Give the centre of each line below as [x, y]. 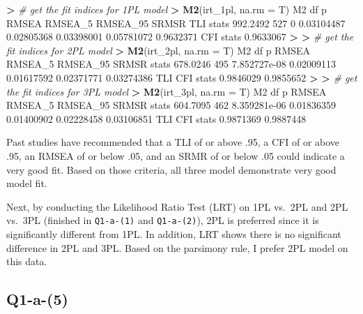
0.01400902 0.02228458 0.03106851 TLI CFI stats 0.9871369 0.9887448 [156, 118]
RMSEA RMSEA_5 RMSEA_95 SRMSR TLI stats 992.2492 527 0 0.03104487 [176, 23]
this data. [27, 261]
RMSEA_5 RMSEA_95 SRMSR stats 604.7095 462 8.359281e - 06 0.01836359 [171, 105]
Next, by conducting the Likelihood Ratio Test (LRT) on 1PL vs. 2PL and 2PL [177, 206]
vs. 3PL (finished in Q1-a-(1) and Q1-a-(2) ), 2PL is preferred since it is [163, 220]
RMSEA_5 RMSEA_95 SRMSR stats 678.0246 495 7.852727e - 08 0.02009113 [171, 64]
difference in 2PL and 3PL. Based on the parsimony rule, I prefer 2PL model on [177, 247]
